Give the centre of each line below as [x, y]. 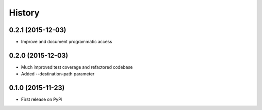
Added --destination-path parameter [58, 74]
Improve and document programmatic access [67, 42]
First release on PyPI [42, 99]
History [24, 13]
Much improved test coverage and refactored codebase [77, 67]
